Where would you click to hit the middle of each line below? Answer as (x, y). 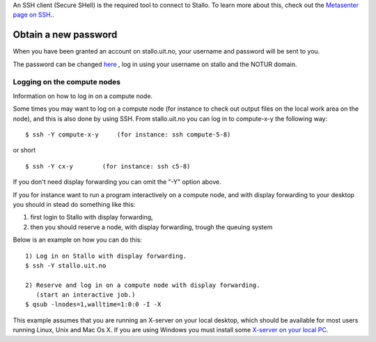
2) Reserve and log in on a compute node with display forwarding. (143, 285)
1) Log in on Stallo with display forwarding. (106, 256)
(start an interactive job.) (86, 295)
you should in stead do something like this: (74, 204)
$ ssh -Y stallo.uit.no (66, 265)
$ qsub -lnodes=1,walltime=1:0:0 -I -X (93, 304)
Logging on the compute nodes (67, 82)
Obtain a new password (65, 35)
